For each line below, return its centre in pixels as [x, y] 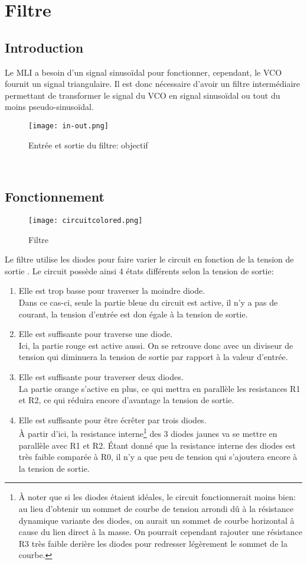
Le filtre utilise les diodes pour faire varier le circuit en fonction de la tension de [149, 259]
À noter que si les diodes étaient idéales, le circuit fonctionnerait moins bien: [157, 497]
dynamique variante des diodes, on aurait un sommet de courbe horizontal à [156, 520]
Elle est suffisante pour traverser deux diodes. [101, 377]
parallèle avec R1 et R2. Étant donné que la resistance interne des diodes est [157, 445]
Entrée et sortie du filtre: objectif [88, 145]
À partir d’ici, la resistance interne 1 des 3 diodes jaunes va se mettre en [148, 433]
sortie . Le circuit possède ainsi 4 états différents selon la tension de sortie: [139, 270]
